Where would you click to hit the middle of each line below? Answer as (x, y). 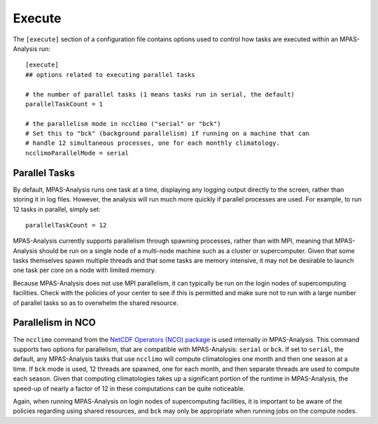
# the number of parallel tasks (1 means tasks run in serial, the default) (160, 94)
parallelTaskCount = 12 (66, 225)
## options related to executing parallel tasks (110, 75)
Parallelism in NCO (54, 323)
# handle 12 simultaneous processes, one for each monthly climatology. (153, 143)
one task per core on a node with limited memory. (85, 270)
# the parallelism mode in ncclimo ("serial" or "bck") (123, 123)
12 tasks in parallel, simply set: (57, 209)
